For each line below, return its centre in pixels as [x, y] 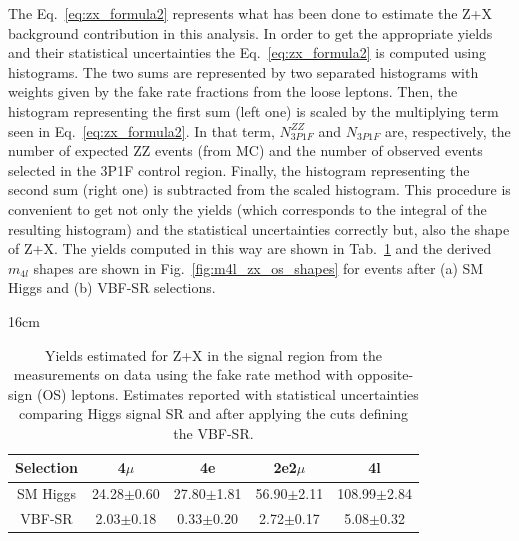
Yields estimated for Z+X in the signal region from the [213, 354]
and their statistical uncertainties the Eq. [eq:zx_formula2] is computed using [247, 52]
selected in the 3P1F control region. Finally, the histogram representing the [239, 169]
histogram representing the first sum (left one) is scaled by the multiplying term [253, 110]
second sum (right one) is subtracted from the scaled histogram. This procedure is [259, 189]
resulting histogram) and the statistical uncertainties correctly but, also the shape [259, 228]
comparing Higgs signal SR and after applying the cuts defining [213, 413]
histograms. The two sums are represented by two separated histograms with [243, 71]
